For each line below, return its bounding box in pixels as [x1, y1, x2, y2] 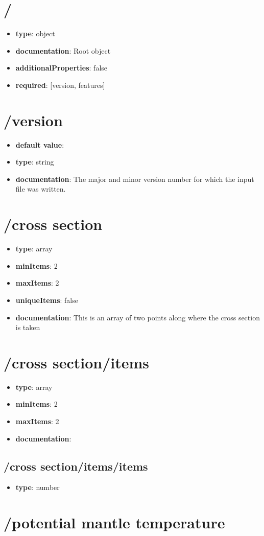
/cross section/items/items [4, 458, 148, 474]
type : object [15, 28, 55, 39]
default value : [15, 139, 64, 150]
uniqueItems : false [15, 294, 78, 305]
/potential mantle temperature [4, 512, 225, 533]
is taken [15, 322, 40, 333]
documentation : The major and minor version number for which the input [15, 173, 254, 184]
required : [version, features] [15, 79, 105, 90]
